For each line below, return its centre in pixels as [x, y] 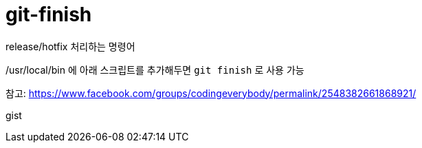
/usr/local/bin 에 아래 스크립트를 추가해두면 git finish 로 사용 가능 [155, 70]
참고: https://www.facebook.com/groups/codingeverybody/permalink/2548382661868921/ [211, 93]
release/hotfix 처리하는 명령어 [70, 46]
